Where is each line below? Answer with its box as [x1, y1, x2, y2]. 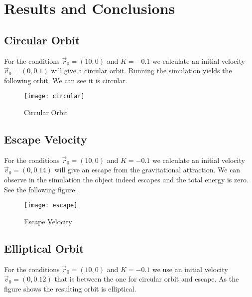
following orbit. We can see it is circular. [4, 75, 127, 85]
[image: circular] [24, 93, 85, 100]
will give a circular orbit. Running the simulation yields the [51, 65, 232, 76]
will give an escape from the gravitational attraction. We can [54, 164, 241, 175]
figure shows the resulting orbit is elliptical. [4, 283, 136, 294]
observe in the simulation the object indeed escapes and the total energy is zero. [4, 174, 249, 184]
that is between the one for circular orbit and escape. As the [54, 274, 239, 284]
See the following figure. [4, 184, 77, 194]
